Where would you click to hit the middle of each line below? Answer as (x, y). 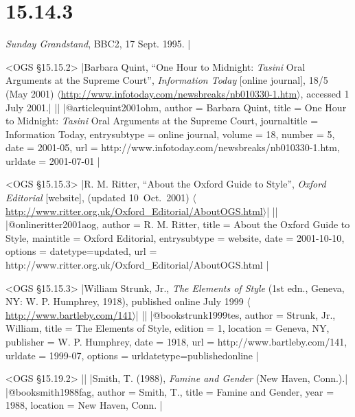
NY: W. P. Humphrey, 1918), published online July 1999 (125, 301)
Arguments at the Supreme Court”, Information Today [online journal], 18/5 (167, 80)
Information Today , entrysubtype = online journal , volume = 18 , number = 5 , (170, 134)
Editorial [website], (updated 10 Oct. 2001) (98, 198)
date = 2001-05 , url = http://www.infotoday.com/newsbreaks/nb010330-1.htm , (173, 147)
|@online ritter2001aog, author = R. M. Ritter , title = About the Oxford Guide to (178, 224)
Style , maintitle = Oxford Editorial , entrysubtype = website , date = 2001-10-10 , (175, 237)
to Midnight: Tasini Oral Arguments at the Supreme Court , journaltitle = (162, 121)
